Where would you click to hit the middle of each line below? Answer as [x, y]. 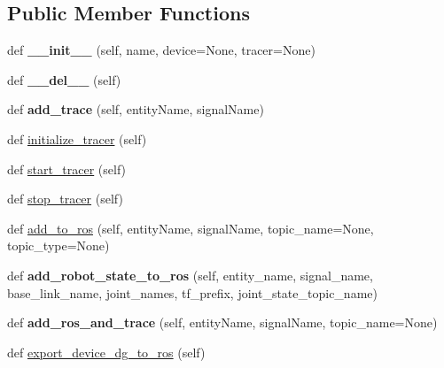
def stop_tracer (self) [65, 199]
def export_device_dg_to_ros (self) [106, 352]
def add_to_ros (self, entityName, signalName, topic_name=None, [191, 228]
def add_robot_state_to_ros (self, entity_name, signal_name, [190, 275]
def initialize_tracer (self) [77, 138]
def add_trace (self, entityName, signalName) [136, 109]
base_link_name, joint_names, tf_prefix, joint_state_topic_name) [192, 292]
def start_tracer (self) [67, 169]
